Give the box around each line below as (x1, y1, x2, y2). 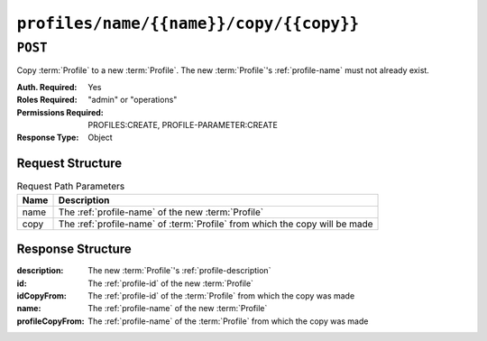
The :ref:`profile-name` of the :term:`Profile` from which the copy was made (87, 316, 369, 327)
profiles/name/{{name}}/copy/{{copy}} (16, 14, 360, 33)
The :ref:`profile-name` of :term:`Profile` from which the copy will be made (58, 217, 373, 230)
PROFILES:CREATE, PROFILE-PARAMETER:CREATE (87, 119, 279, 130)
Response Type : (16, 132, 79, 143)
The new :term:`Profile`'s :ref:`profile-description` (87, 265, 271, 276)
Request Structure (16, 156, 123, 171)
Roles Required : (16, 95, 78, 106)
